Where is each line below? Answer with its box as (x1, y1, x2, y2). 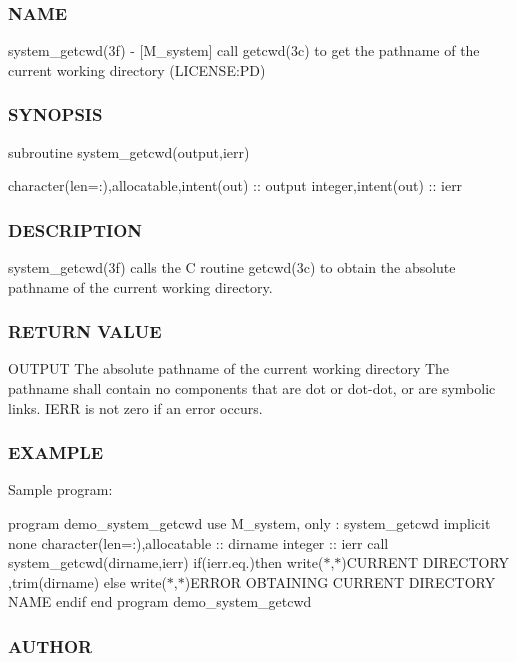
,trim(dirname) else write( (8, 571, 167, 592)
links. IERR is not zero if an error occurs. (8, 397, 263, 418)
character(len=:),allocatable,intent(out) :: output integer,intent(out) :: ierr (8, 175, 463, 196)
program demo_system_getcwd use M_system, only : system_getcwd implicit (8, 513, 491, 534)
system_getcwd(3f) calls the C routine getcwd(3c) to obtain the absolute (8, 257, 456, 278)
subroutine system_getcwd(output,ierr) (8, 141, 250, 162)
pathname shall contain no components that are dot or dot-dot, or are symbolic (8, 378, 496, 399)
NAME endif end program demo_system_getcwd (8, 591, 312, 612)
